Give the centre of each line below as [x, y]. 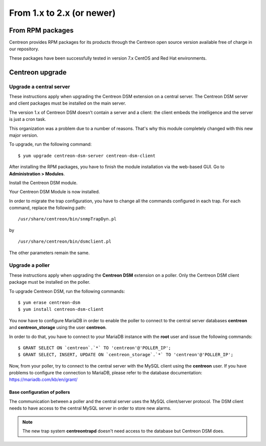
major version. [24, 135]
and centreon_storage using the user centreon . [58, 328]
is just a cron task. [28, 119]
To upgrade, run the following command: [50, 144]
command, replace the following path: [48, 208]
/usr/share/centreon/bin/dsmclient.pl [65, 242]
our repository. [24, 49]
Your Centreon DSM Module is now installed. [55, 192]
